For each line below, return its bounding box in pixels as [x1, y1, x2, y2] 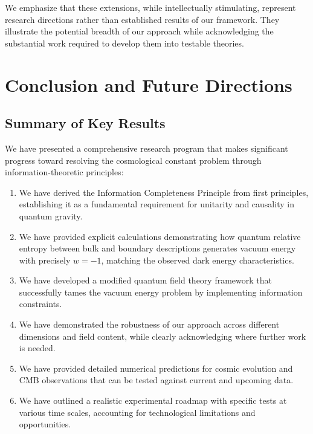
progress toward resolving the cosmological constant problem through [5, 154, 262, 166]
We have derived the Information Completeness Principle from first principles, [19, 186, 309, 198]
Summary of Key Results [5, 114, 166, 132]
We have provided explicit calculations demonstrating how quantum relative [19, 230, 301, 242]
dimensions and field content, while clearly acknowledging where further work [19, 329, 306, 342]
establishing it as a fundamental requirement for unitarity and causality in [19, 198, 294, 210]
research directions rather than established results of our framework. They [5, 13, 280, 25]
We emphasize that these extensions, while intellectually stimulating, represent [5, 1, 296, 13]
